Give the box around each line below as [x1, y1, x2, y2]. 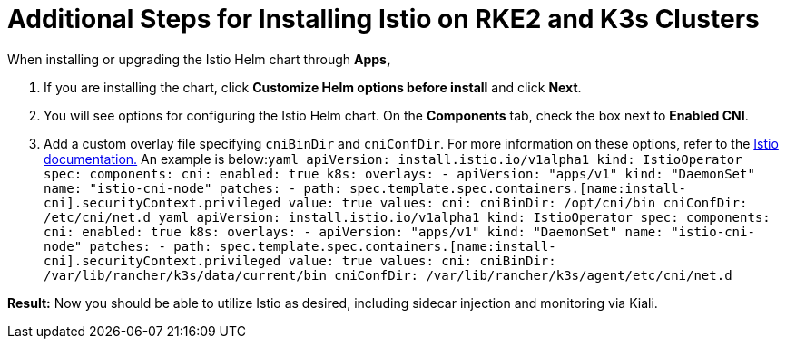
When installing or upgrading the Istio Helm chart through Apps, [7, 51, 391, 67]
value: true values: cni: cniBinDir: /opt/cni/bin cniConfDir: [288, 195, 748, 210]
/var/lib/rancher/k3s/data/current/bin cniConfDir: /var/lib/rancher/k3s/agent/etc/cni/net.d [44, 267, 732, 283]
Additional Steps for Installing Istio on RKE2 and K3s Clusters [7, 4, 760, 34]
